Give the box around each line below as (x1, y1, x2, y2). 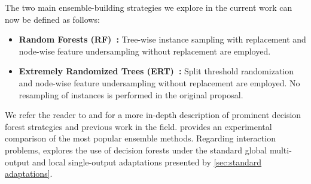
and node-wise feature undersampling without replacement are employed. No (19, 76, 300, 89)
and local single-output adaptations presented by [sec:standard (32, 155, 262, 168)
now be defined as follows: (5, 13, 100, 25)
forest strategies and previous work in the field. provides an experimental (5, 120, 272, 132)
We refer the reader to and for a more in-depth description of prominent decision (5, 108, 301, 121)
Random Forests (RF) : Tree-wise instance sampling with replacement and (19, 33, 306, 46)
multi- (269, 143, 292, 156)
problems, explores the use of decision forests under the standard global (5, 143, 267, 156)
